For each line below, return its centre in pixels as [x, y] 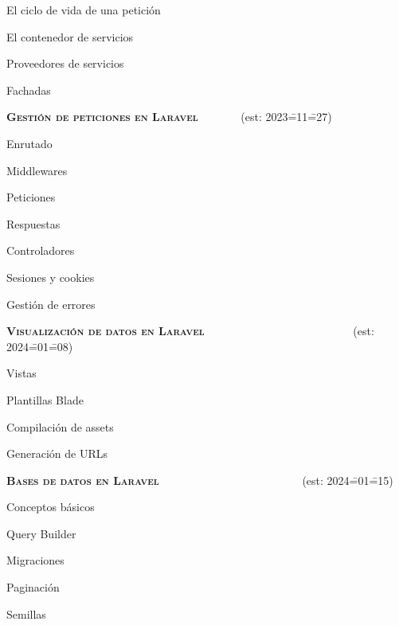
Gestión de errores [51, 304]
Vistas [22, 373]
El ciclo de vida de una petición [84, 10]
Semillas [26, 613]
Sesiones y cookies [51, 277]
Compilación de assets [60, 426]
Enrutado [29, 143]
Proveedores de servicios [65, 63]
